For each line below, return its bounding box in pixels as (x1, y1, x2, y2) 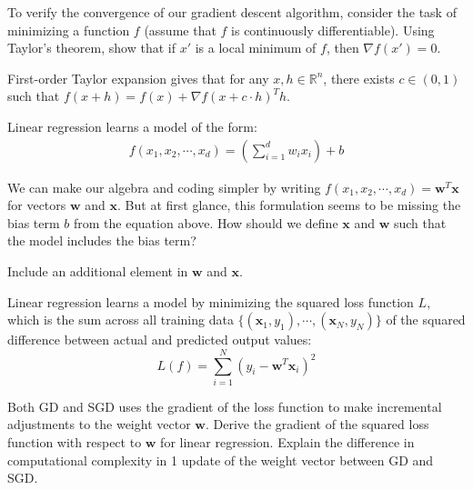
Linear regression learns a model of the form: (7, 116, 257, 135)
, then (326, 38, 359, 57)
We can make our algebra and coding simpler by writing (7, 177, 321, 196)
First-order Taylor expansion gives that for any (7, 68, 269, 87)
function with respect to (7, 433, 142, 452)
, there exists (323, 68, 395, 87)
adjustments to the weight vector (7, 415, 191, 434)
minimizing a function (7, 20, 130, 39)
